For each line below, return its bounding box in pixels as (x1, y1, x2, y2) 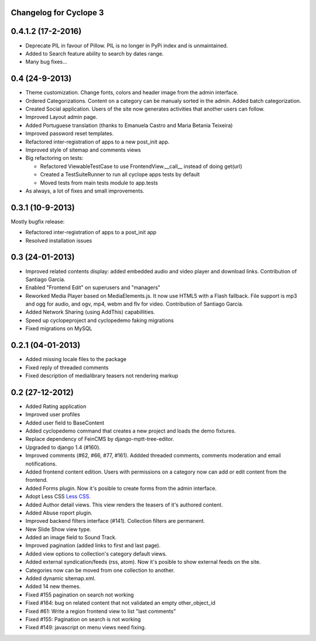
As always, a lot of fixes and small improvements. (25, 187, 145, 194)
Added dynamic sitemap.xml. (25, 575, 96, 582)
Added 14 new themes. (25, 583, 81, 590)
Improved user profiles (25, 411, 80, 418)
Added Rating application (25, 403, 87, 410)
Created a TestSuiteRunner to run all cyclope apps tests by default (40, 171, 200, 178)
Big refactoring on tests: (25, 155, 84, 162)
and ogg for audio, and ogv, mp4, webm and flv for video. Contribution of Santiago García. (25, 300, 243, 307)
